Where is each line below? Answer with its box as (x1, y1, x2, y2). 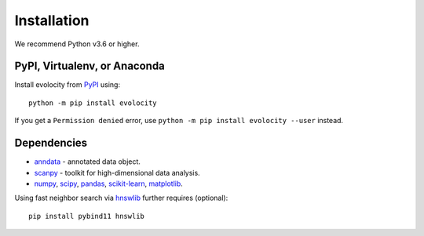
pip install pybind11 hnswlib (28, 212, 145, 220)
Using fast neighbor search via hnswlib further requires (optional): (14, 193, 228, 203)
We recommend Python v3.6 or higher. (14, 39, 140, 49)
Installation (14, 12, 90, 29)
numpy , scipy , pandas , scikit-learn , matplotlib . (34, 179, 184, 188)
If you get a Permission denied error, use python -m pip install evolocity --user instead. (14, 116, 344, 125)
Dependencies (14, 136, 88, 150)
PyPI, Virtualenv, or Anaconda (14, 60, 165, 73)
